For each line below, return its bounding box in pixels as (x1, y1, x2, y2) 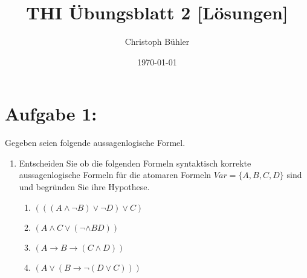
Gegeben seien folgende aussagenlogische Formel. (5, 136, 186, 149)
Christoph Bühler (124, 35, 190, 48)
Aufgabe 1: (5, 101, 97, 126)
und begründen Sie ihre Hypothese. (19, 180, 150, 193)
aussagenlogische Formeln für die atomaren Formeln (19, 168, 212, 181)
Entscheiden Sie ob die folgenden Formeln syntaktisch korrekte (19, 156, 251, 169)
